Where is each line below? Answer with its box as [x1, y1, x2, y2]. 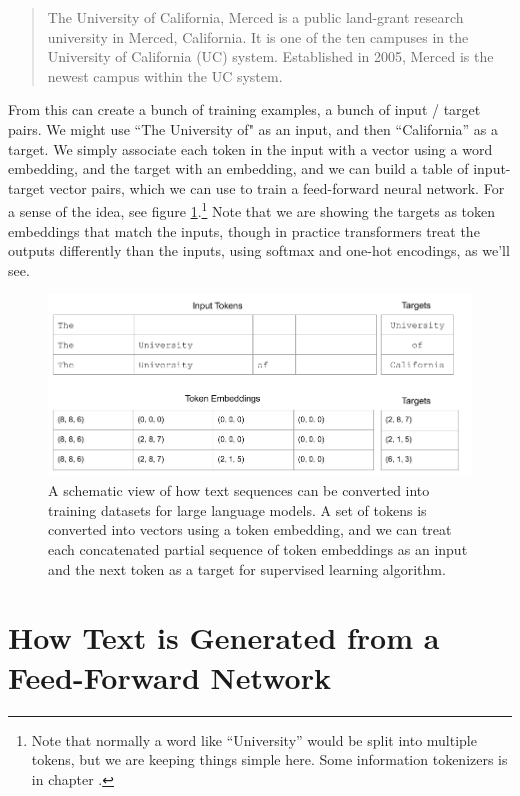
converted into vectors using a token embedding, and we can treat [48, 519, 452, 540]
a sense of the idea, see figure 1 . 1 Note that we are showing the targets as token [8, 198, 496, 221]
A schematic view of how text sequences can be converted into [48, 480, 430, 501]
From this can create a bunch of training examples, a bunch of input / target [8, 99, 481, 120]
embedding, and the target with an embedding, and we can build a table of [8, 158, 469, 179]
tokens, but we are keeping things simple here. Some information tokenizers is [31, 749, 508, 770]
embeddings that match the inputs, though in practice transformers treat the [8, 220, 480, 241]
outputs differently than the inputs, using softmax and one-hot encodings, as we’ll [8, 240, 510, 261]
